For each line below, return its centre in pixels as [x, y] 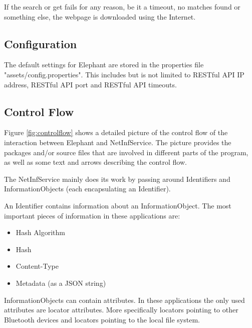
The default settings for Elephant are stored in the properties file [104, 65]
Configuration [41, 43]
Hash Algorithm [40, 232]
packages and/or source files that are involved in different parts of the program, [126, 152]
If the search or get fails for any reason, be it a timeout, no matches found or [122, 7]
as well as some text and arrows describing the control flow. [95, 162]
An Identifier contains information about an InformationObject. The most [118, 205]
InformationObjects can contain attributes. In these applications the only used [124, 300]
